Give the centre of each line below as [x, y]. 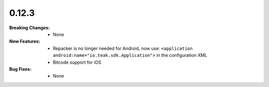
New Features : [25, 42]
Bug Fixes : [20, 69]
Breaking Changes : [29, 28]
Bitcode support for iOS [77, 62]
